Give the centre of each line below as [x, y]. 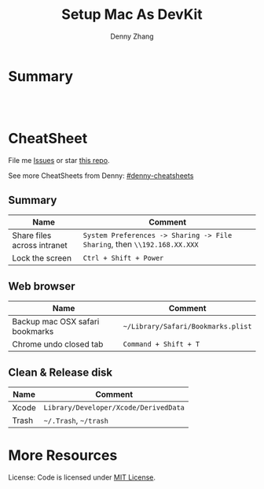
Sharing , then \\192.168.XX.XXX [141, 244]
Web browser [42, 286]
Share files [32, 235]
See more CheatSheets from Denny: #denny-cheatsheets [101, 176]
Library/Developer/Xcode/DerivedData [114, 408]
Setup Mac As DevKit [132, 15]
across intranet [40, 246]
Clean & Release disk [60, 372]
